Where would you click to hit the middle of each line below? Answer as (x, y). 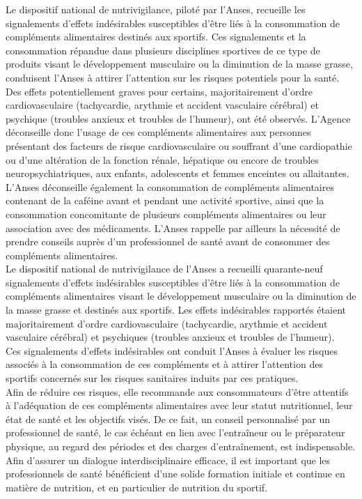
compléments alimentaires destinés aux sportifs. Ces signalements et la (156, 37)
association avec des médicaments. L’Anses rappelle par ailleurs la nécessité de (173, 228)
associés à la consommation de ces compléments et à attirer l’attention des (164, 364)
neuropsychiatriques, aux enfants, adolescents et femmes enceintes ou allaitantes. (178, 173)
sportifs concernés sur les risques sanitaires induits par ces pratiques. (152, 378)
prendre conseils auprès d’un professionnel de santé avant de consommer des (168, 241)
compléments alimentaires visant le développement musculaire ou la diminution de (181, 296)
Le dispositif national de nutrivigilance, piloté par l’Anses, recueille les (156, 9)
